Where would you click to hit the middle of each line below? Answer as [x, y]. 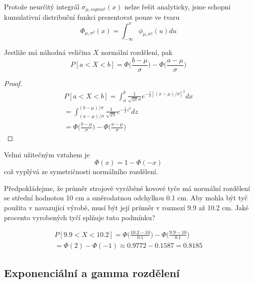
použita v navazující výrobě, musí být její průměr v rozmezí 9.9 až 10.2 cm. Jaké [127, 207]
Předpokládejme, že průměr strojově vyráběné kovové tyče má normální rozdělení [127, 188]
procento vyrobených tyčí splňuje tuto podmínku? [80, 217]
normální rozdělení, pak [137, 52]
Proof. [13, 83]
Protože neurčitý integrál [42, 6]
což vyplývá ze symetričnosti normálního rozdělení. [81, 171]
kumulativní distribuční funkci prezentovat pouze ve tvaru [92, 17]
